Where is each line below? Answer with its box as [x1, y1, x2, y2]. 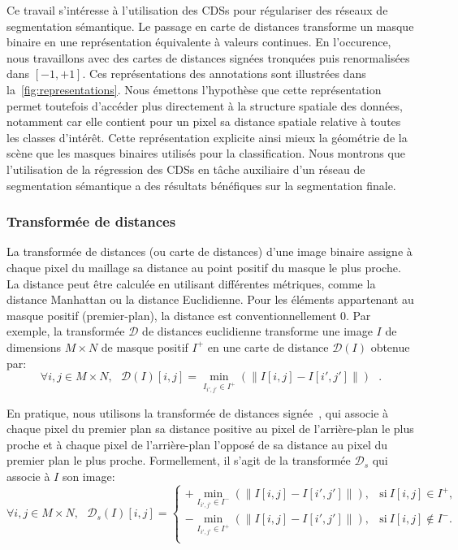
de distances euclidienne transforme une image [142, 323, 373, 340]
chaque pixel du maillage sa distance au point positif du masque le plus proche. [6, 258, 401, 275]
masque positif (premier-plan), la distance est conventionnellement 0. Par [6, 306, 371, 323]
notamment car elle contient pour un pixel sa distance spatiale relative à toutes [6, 113, 401, 130]
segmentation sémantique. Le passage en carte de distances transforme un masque [6, 17, 414, 34]
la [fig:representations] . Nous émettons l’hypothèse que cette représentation [6, 80, 382, 97]
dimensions [6, 338, 62, 355]
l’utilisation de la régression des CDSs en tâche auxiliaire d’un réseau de [6, 160, 365, 177]
